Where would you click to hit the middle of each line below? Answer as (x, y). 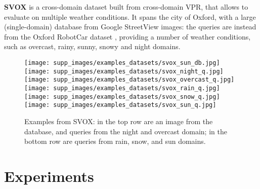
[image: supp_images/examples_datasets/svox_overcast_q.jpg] (129, 80)
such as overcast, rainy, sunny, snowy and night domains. (92, 46)
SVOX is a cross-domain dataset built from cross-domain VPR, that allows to (126, 7)
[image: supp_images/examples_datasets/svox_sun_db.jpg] (122, 63)
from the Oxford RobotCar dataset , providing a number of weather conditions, (127, 36)
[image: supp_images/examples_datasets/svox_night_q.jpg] (124, 71)
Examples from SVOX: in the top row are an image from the (119, 121)
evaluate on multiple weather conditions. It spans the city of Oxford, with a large (130, 16)
